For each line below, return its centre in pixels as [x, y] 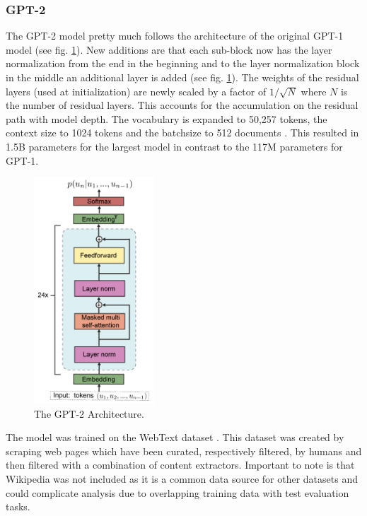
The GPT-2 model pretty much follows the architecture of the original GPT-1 [175, 36]
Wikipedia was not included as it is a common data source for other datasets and [182, 478]
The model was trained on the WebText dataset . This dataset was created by [175, 437]
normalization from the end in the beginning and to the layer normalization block [183, 63]
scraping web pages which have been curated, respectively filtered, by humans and [184, 451]
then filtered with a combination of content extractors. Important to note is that [180, 465]
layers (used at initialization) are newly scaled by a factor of [136, 91]
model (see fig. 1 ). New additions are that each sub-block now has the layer [169, 49]
